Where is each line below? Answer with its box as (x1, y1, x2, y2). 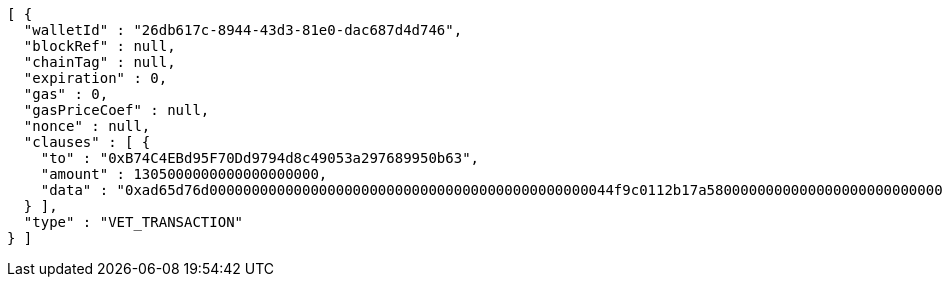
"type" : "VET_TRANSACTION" (23, 214, 244, 230)
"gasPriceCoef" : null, (23, 102, 210, 118)
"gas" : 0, (23, 86, 109, 102)
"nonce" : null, (23, 118, 151, 134)
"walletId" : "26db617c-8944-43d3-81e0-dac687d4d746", (23, 22, 463, 38)
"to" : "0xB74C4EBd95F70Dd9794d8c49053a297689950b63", (40, 150, 480, 166)
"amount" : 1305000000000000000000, (40, 166, 328, 182)
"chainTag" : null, (23, 54, 176, 70)
